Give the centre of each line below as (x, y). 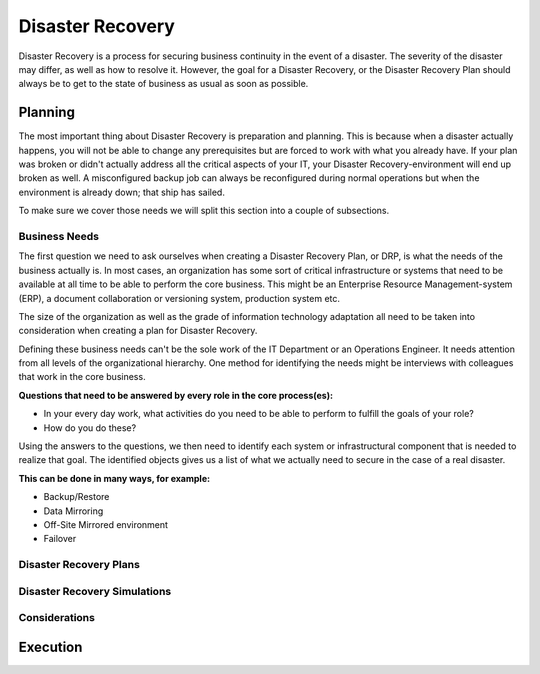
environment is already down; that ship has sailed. (121, 192)
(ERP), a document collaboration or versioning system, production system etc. (179, 298)
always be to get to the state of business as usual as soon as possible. (163, 84)
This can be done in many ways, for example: (114, 478)
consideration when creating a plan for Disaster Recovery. (138, 331)
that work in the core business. (82, 377)
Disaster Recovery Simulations (95, 591)
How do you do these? (90, 427)
